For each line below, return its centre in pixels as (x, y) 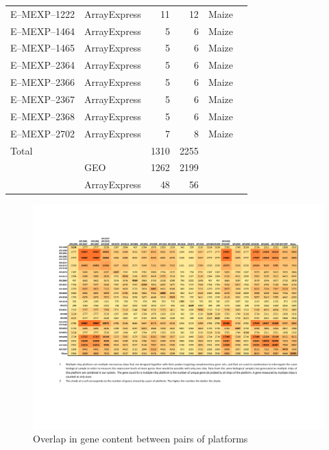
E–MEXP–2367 (42, 99)
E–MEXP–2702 (42, 133)
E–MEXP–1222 (42, 13)
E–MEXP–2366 (42, 82)
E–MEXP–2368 (42, 116)
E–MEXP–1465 (42, 48)
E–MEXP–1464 (42, 31)
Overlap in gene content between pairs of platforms (141, 439)
